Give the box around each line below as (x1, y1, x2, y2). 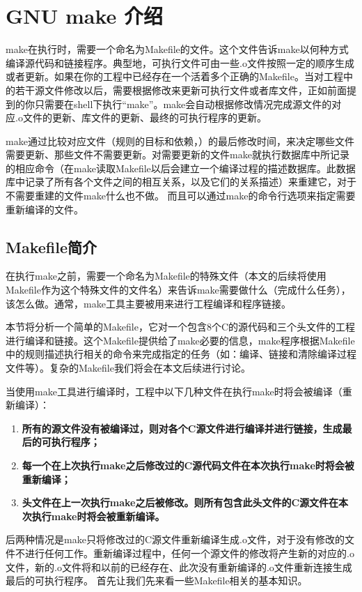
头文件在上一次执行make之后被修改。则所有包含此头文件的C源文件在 (22, 495, 339, 510)
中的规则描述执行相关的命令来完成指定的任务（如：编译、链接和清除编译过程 (6, 347, 356, 361)
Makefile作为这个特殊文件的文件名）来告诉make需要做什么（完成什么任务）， (6, 282, 351, 297)
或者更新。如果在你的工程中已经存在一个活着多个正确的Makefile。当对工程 (6, 69, 343, 84)
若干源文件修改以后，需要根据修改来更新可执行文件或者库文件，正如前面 (15, 82, 347, 97)
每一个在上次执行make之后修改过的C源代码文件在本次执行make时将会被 (22, 457, 354, 472)
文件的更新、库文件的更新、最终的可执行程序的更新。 (22, 110, 267, 125)
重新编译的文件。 (6, 202, 84, 216)
